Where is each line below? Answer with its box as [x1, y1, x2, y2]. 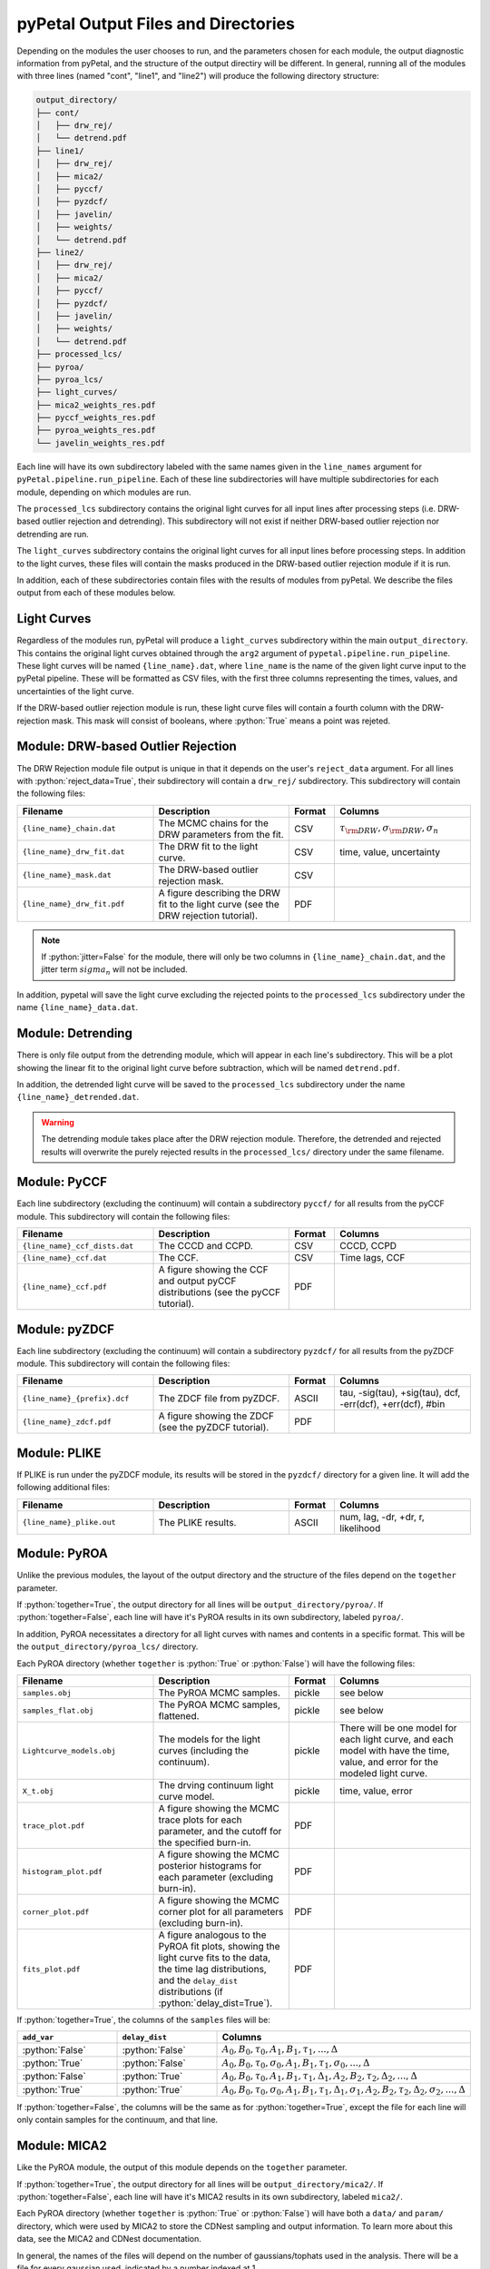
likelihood [339, 1521, 381, 1534]
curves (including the [158, 1744, 250, 1757]
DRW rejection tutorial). [158, 909, 259, 921]
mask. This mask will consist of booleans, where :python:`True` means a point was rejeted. [51, 715, 391, 726]
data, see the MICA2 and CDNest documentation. [16, 2234, 201, 2244]
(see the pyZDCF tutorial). [158, 1421, 269, 1434]
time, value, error [339, 1784, 413, 1797]
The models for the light [158, 1734, 260, 1746]
